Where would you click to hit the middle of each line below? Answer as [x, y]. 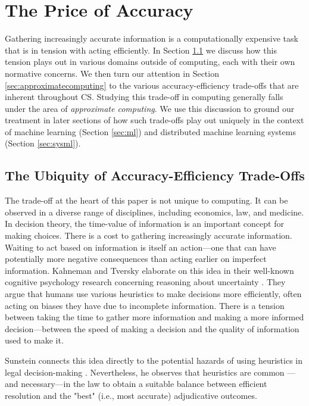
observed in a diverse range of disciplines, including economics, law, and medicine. [154, 212]
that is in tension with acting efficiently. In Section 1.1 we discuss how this [141, 50]
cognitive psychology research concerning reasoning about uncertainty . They [145, 282]
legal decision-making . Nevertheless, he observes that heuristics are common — [150, 372]
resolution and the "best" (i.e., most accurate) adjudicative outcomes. [131, 395]
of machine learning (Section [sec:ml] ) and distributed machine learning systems [150, 131]
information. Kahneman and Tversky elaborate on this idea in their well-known [149, 270]
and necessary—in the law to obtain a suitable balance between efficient [136, 384]
